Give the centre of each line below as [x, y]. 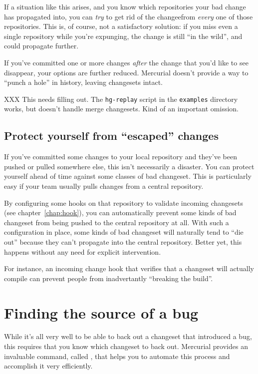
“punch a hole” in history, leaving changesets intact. [83, 82]
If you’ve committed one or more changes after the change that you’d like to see [126, 62]
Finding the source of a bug [101, 312]
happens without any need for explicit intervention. [83, 251]
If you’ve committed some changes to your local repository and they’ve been [121, 157]
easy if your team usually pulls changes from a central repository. [104, 186]
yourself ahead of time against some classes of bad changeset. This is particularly [128, 176]
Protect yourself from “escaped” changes [111, 136]
